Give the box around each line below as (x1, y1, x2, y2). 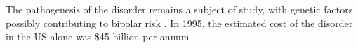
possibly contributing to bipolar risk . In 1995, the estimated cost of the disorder (6, 15, 353, 30)
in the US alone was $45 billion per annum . (6, 29, 196, 44)
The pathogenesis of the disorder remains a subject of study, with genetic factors (6, 2, 353, 16)
